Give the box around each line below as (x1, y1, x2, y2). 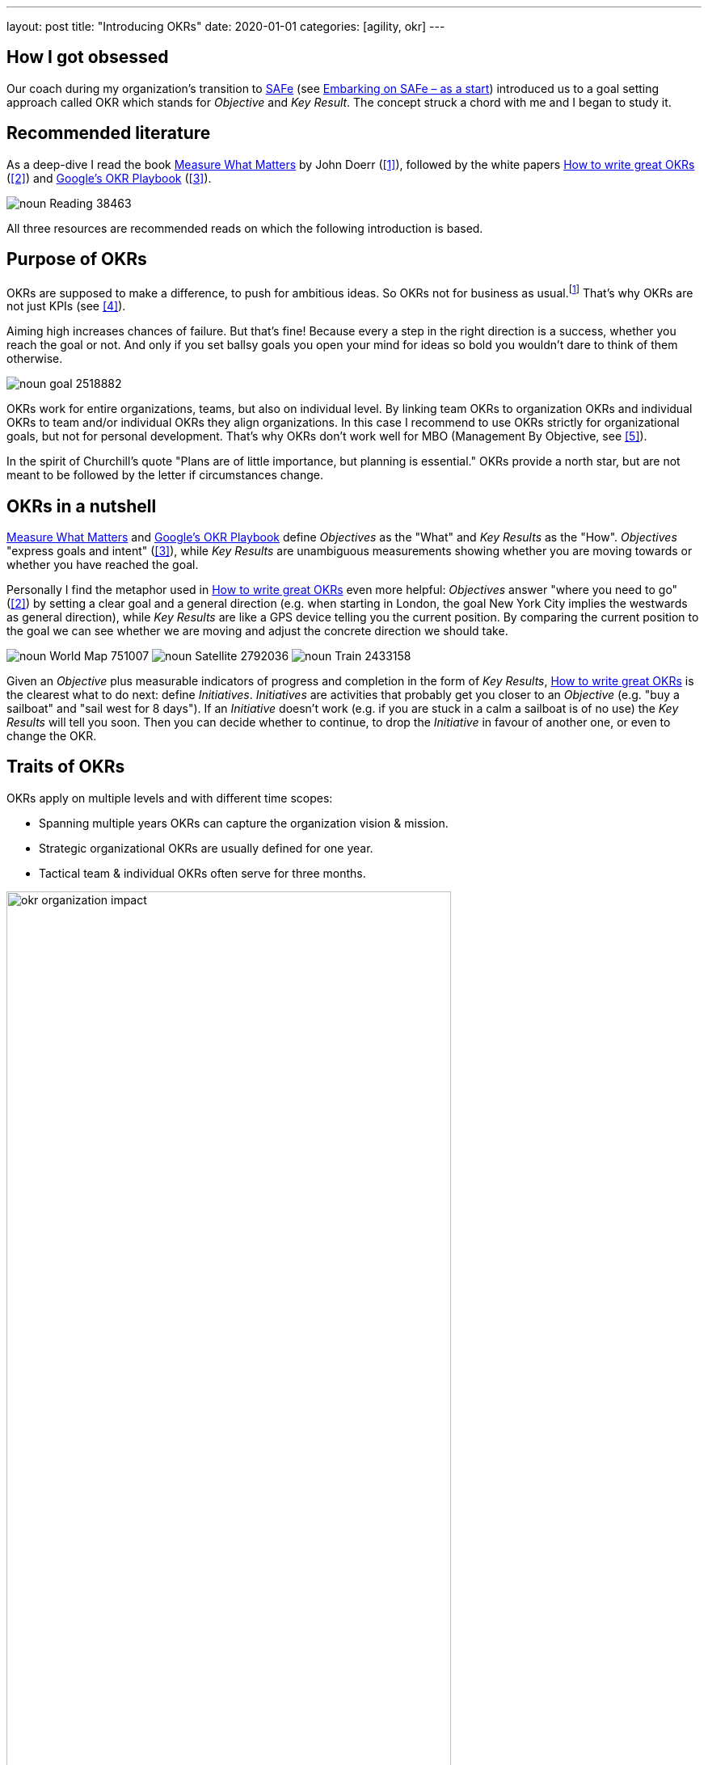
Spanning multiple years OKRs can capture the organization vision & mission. (39, 815, 449, 830)
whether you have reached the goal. (6, 558, 199, 572)
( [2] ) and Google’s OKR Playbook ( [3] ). (6, 171, 212, 185)
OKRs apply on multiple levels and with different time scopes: (6, 790, 333, 805)
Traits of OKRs (6, 756, 125, 777)
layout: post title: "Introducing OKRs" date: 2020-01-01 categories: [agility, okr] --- (6, 19, 445, 33)
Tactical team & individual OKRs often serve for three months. (39, 866, 366, 880)
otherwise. (6, 352, 63, 366)
